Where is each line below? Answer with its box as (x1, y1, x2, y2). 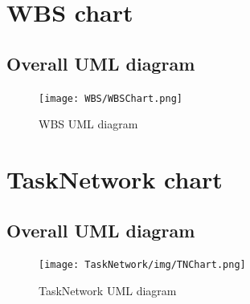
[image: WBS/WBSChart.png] (39, 92, 182, 104)
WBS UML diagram (39, 116, 138, 132)
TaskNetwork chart (6, 163, 223, 196)
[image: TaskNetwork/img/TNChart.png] (39, 259, 246, 271)
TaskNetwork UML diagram (39, 282, 177, 299)
